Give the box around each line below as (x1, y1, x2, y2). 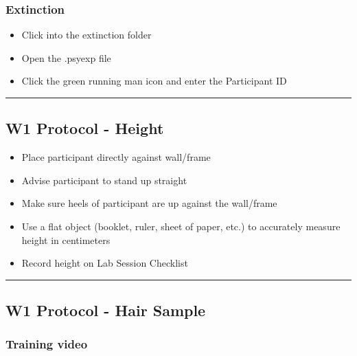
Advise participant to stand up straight (21, 173, 187, 187)
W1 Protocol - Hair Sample (5, 300, 206, 321)
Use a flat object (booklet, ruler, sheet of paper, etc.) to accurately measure (21, 219, 341, 233)
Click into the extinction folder (21, 27, 152, 42)
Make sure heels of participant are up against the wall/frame (21, 196, 277, 210)
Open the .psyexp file (21, 50, 111, 65)
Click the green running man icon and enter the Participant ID (21, 74, 287, 88)
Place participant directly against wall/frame (21, 150, 211, 164)
